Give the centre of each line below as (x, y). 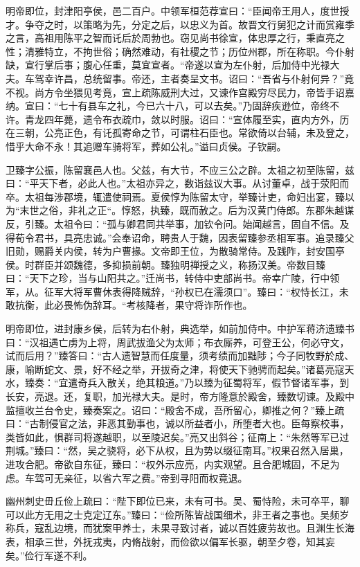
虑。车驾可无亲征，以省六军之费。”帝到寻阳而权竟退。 (127, 477)
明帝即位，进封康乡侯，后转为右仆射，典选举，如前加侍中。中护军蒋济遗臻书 (180, 328)
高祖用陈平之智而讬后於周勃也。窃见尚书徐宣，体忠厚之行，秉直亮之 (189, 38)
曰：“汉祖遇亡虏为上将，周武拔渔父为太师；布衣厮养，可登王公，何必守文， (178, 342)
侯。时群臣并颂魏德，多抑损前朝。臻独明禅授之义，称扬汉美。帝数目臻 (165, 264)
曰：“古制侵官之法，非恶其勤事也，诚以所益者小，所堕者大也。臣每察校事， (178, 423)
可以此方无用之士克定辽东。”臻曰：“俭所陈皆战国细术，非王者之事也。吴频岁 (178, 514)
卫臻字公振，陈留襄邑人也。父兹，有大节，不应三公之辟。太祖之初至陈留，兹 (180, 169)
